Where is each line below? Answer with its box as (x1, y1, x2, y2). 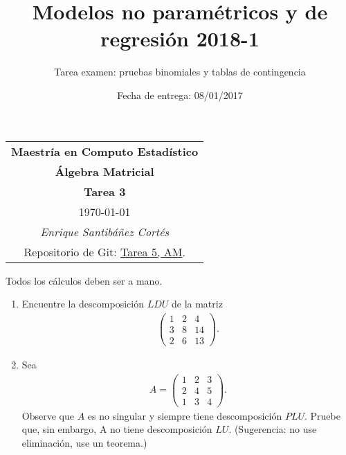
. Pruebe (304, 408, 340, 422)
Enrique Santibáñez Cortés (40, 223, 170, 240)
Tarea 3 (83, 183, 126, 199)
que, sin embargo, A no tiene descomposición (21, 422, 212, 436)
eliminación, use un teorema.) (21, 435, 147, 449)
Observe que (21, 408, 74, 422)
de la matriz (171, 296, 223, 311)
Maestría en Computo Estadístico (11, 143, 199, 159)
